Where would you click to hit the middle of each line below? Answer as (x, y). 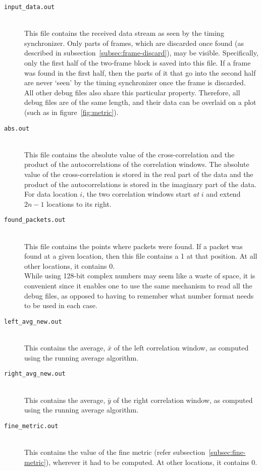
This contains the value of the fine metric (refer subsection (115, 452)
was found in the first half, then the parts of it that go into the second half (140, 72)
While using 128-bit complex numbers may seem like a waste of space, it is (140, 276)
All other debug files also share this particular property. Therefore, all (132, 92)
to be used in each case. (61, 305)
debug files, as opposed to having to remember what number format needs (139, 295)
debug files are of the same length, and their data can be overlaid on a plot (140, 102)
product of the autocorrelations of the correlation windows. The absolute (137, 164)
